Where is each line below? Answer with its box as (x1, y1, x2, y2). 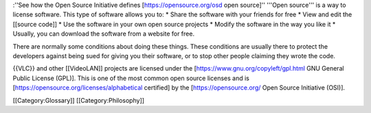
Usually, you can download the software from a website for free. (12, 29, 195, 38)
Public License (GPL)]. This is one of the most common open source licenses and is (12, 74, 250, 82)
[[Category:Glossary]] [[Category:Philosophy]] (12, 96, 144, 104)
